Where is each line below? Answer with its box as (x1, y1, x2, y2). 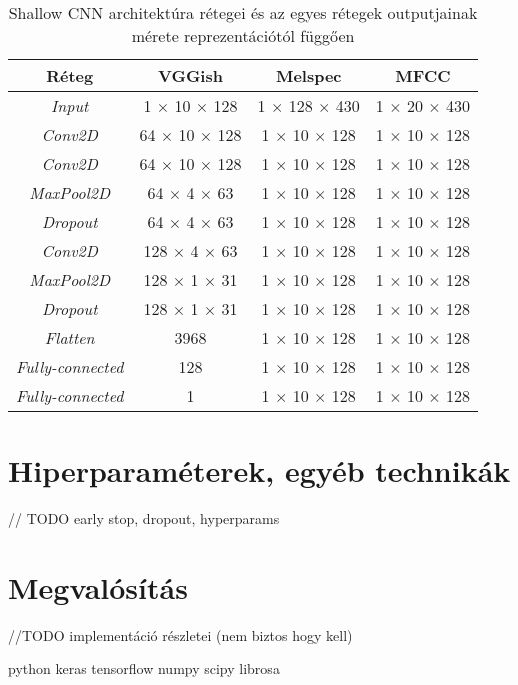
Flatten (44, 326, 95, 349)
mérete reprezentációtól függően (131, 24, 355, 47)
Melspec (275, 64, 342, 87)
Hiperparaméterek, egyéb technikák (8, 450, 511, 491)
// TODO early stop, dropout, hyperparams (8, 508, 280, 529)
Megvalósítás (8, 566, 188, 607)
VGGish (158, 64, 223, 87)
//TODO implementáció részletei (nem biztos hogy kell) (8, 624, 353, 645)
